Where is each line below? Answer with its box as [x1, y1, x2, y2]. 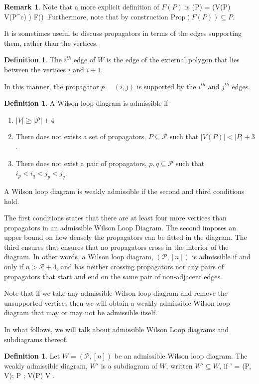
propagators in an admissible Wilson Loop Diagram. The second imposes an [4, 222, 237, 232]
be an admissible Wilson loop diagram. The [114, 351, 248, 361]
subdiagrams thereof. [4, 334, 68, 344]
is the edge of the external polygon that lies [106, 54, 240, 65]
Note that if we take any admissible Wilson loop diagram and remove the [4, 288, 228, 298]
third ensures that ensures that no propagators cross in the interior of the [4, 241, 229, 252]
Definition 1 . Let [4, 351, 60, 361]
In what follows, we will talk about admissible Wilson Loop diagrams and [4, 324, 229, 335]
